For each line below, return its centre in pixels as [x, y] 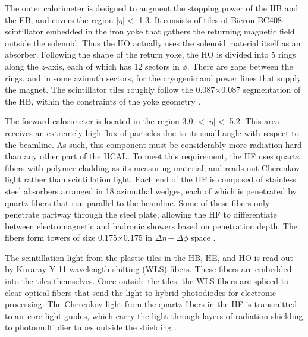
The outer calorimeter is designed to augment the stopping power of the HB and [152, 8]
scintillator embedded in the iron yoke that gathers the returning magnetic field [150, 31]
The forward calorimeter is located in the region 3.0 [99, 121]
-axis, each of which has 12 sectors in [112, 66]
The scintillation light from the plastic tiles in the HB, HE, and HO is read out [149, 257]
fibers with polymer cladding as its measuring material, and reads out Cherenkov [153, 167]
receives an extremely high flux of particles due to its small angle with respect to [152, 132]
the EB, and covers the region [59, 19]
